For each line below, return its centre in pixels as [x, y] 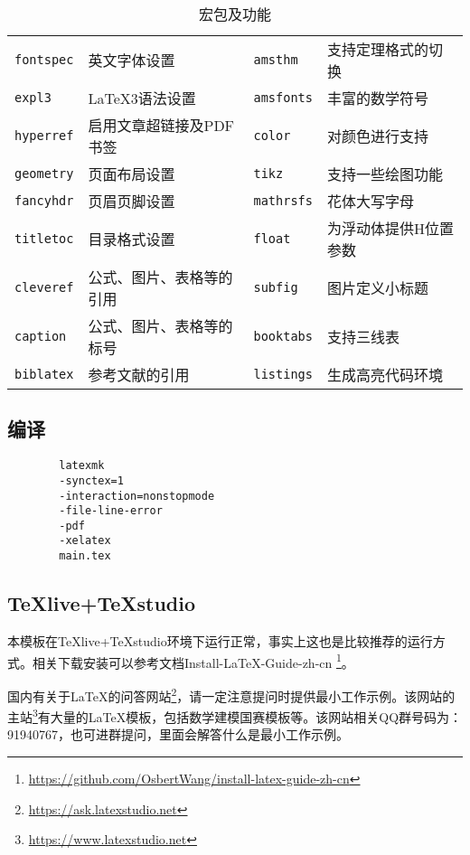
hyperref [44, 136]
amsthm [276, 60]
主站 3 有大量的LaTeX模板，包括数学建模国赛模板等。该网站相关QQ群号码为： [235, 715]
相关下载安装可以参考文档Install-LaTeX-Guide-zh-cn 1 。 [193, 661]
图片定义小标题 [377, 288]
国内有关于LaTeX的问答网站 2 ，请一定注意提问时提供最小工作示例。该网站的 [231, 694]
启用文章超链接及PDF [161, 125]
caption [41, 336]
